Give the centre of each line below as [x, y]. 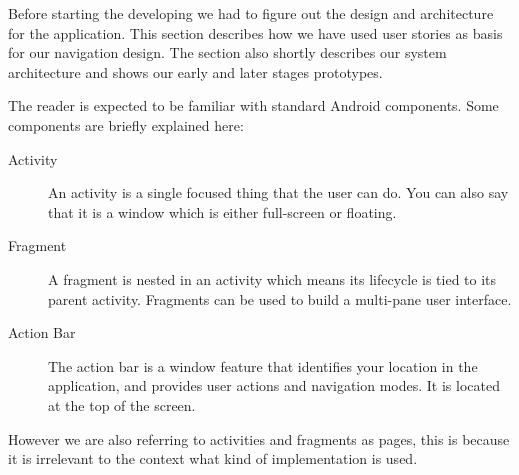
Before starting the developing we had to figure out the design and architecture [251, 13]
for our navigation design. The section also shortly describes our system [227, 52]
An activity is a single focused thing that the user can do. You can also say [278, 192]
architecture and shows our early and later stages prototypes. [195, 71]
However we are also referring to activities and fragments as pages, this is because [259, 438]
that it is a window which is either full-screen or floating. [222, 211]
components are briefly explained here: [126, 124]
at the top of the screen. [122, 404]
